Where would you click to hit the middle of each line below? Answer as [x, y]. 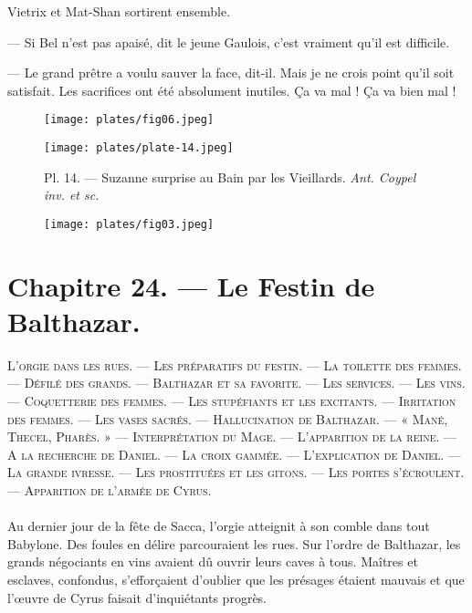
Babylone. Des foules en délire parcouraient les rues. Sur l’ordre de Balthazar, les [234, 543]
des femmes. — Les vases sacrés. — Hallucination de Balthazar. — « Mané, [228, 418]
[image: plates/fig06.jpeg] [129, 120]
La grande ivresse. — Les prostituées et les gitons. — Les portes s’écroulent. [236, 472]
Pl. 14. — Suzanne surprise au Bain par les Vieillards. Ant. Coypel [230, 177]
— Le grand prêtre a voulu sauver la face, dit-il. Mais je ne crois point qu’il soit [231, 73]
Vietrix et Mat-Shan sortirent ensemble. [119, 11]
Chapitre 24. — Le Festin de [191, 285]
